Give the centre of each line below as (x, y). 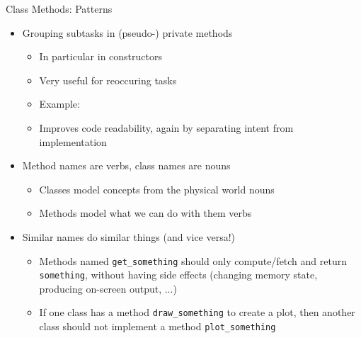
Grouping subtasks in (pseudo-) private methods (127, 32)
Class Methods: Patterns (59, 9)
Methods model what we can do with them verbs (145, 213)
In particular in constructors (101, 56)
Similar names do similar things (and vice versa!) (129, 236)
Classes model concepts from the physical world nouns (157, 189)
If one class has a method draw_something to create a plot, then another (197, 312)
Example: (59, 104)
